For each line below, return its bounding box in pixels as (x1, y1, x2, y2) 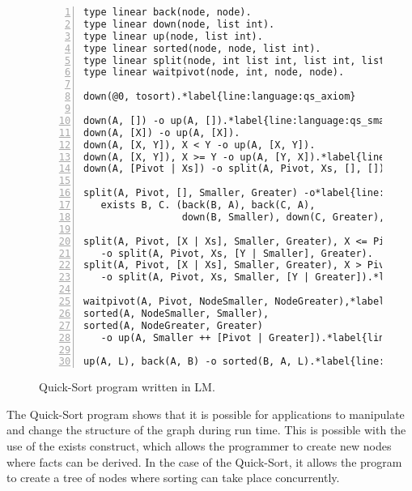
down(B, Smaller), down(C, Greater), (181, 211, 385, 223)
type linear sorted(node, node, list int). (83, 42, 321, 54)
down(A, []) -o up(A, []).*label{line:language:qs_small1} (83, 114, 408, 126)
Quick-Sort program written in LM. (39, 378, 215, 395)
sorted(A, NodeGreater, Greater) (83, 319, 263, 331)
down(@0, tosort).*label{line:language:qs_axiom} (83, 91, 356, 103)
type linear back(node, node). (83, 6, 252, 18)
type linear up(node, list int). (83, 30, 263, 42)
